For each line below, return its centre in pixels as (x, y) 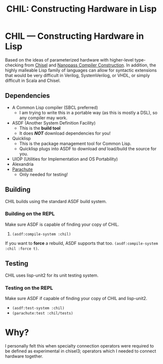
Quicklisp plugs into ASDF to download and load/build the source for (88, 148)
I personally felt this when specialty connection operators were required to (80, 346)
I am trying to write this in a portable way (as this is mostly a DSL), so (88, 112)
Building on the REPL (30, 214)
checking (14, 65)
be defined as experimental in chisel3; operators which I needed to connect (81, 351)
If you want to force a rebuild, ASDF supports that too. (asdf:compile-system (81, 243)
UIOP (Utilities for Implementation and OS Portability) (65, 159)
